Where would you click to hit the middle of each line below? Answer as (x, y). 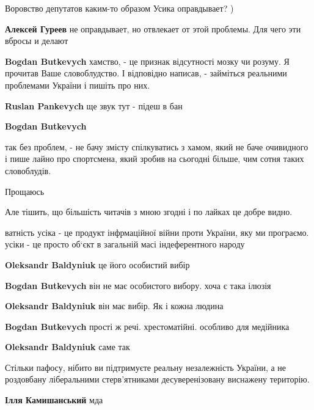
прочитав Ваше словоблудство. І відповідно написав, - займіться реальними (146, 73)
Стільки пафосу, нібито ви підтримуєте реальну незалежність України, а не (146, 367)
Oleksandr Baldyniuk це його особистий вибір (97, 264)
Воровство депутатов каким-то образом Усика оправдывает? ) (119, 8)
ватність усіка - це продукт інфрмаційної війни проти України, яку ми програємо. (157, 232)
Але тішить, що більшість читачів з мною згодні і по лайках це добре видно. (149, 212)
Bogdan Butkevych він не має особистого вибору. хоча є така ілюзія (138, 285)
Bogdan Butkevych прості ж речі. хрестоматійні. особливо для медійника (147, 326)
